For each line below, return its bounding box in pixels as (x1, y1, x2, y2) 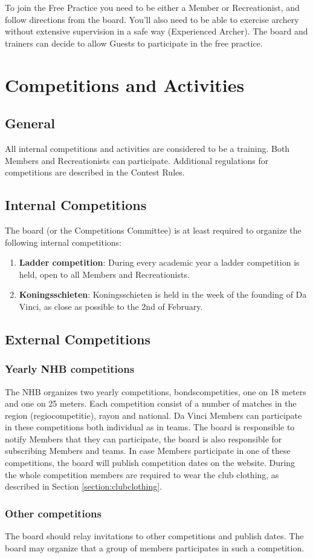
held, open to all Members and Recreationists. (19, 268, 190, 280)
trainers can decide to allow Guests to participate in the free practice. (5, 36, 263, 49)
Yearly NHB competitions (5, 361, 135, 376)
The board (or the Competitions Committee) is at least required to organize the (5, 223, 302, 236)
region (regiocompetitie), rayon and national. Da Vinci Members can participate (5, 409, 302, 421)
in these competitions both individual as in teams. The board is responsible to (5, 421, 295, 433)
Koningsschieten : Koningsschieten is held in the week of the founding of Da (19, 288, 307, 301)
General (5, 114, 55, 133)
